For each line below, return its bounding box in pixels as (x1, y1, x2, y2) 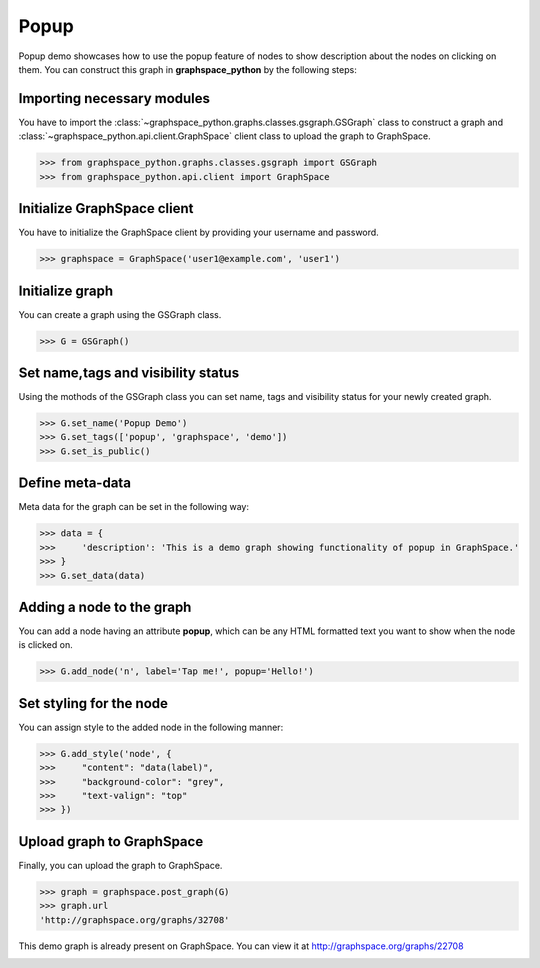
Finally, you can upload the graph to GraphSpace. (18, 859, 223, 871)
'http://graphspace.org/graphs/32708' (39, 914, 230, 925)
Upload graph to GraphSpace (18, 833, 204, 850)
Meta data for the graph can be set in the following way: (18, 501, 250, 513)
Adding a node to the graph (18, 598, 192, 615)
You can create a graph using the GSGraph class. (18, 308, 222, 320)
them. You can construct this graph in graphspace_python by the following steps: (18, 63, 357, 75)
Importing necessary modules (18, 90, 210, 107)
